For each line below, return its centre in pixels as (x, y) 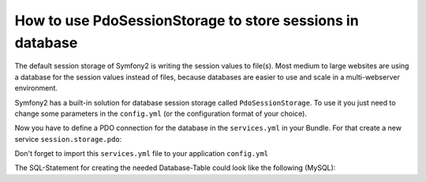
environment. (36, 88)
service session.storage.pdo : (68, 139)
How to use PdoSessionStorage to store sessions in (187, 20)
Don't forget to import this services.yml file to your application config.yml (141, 154)
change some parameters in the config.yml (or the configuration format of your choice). (161, 113)
